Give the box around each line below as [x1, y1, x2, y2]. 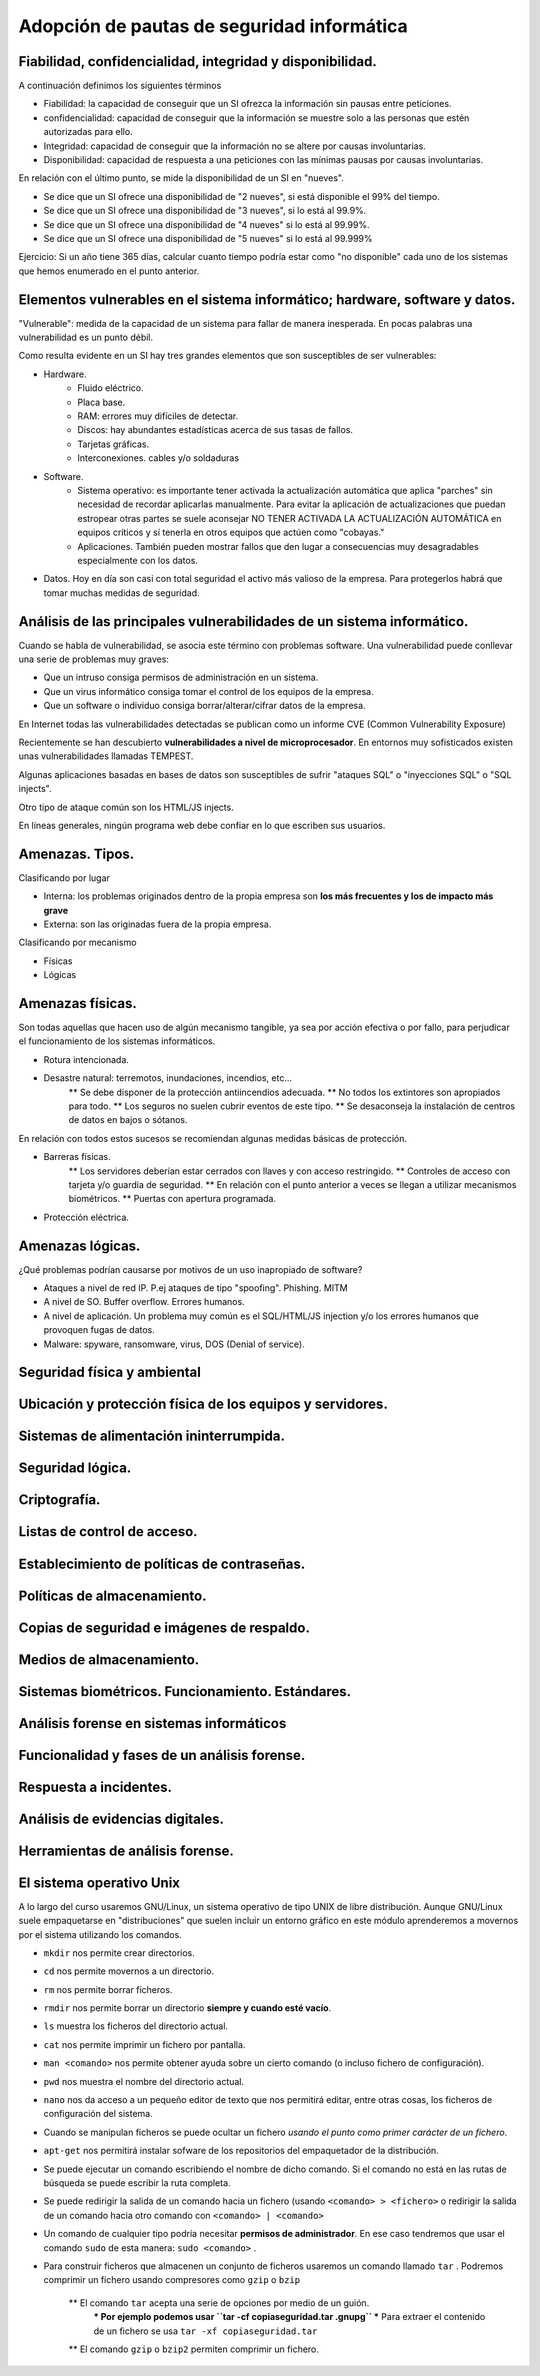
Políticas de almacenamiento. [18, 1587, 207, 1604]
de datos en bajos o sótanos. [68, 1114, 189, 1126]
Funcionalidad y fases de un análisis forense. [18, 1746, 306, 1764]
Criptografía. [18, 1491, 101, 1509]
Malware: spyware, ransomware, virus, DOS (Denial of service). [43, 1338, 305, 1350]
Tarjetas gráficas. [77, 438, 150, 450]
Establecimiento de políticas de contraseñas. [18, 1555, 306, 1572]
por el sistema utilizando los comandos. [18, 1928, 182, 1940]
